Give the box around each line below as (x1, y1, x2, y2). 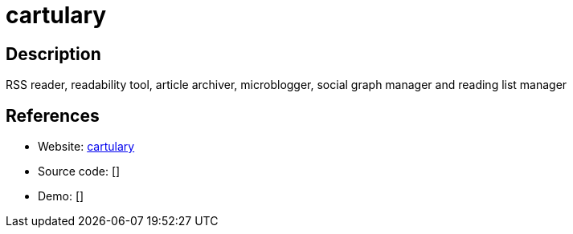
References (6, 105, 100, 126)
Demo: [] (38, 189, 84, 204)
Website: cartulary (38, 139, 135, 154)
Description (6, 43, 101, 64)
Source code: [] (38, 164, 121, 179)
